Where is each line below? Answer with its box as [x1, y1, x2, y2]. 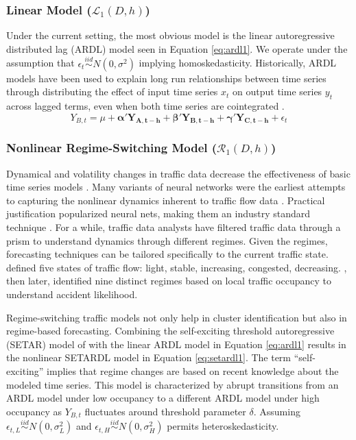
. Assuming [253, 404, 300, 418]
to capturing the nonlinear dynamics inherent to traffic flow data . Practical [6, 193, 325, 207]
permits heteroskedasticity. [167, 419, 279, 433]
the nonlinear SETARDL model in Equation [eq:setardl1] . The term [6, 350, 292, 365]
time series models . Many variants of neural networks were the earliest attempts [6, 180, 346, 194]
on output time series [233, 84, 322, 99]
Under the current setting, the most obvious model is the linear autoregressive [6, 28, 335, 42]
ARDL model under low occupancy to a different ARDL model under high [6, 391, 320, 405]
